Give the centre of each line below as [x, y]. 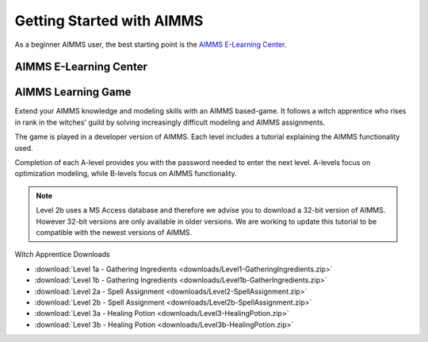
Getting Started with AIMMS [109, 21]
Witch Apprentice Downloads [62, 255]
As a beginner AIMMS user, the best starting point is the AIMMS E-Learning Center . [151, 44]
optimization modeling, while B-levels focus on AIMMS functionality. [126, 174]
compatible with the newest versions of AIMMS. [114, 232]
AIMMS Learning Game [73, 92]
